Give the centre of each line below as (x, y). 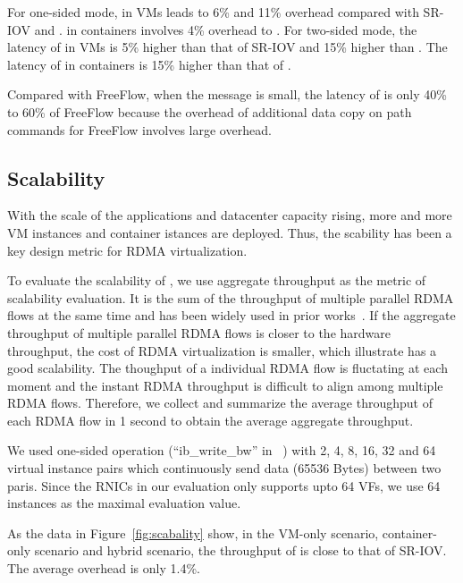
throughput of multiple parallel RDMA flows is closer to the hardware (199, 332)
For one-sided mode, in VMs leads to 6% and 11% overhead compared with (213, 12)
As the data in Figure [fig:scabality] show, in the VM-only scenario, (193, 532)
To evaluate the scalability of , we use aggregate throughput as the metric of (217, 280)
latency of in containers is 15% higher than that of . (149, 64)
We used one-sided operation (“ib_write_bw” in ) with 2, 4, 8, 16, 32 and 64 (222, 450)
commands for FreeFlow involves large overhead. (139, 129)
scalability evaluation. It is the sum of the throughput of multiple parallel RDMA (231, 297)
